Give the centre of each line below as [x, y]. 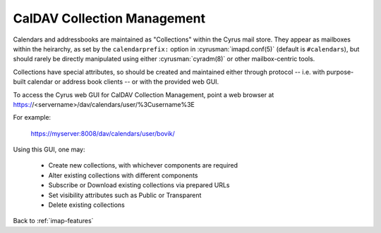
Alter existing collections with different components [123, 175]
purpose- [340, 72]
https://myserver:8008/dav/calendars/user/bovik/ [103, 133]
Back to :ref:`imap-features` [53, 221]
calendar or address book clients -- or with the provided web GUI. [123, 82]
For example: [32, 118]
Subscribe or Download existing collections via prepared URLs [139, 185]
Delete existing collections [86, 205]
